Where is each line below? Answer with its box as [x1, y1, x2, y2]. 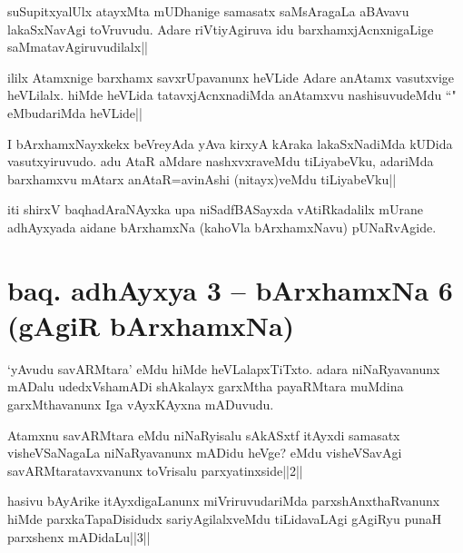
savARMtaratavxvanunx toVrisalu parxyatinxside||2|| [7, 460, 303, 479]
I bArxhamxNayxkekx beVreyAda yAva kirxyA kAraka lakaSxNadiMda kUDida [7, 133, 453, 153]
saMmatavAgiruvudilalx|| [7, 37, 148, 56]
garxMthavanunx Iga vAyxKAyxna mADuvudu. [7, 395, 274, 414]
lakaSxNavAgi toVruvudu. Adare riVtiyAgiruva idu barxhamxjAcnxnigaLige [7, 19, 434, 38]
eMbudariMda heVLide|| [7, 103, 143, 122]
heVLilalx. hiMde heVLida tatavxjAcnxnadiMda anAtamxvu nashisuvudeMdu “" [7, 85, 457, 104]
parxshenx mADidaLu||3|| [7, 527, 151, 546]
